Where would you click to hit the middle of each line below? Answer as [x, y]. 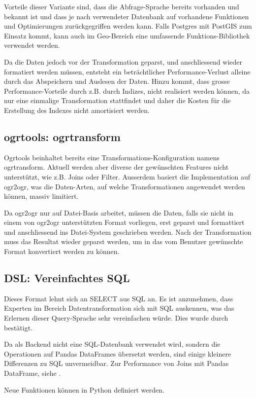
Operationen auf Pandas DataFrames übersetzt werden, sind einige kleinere [118, 353]
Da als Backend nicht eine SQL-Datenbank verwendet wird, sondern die [112, 344]
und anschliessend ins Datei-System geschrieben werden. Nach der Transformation [128, 232]
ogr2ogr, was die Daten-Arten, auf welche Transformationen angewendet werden [125, 186]
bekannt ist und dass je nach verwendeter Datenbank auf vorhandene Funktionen [127, 16]
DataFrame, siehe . [32, 373]
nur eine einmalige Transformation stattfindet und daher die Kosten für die [117, 100]
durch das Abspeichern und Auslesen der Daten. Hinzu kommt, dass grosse [117, 81]
